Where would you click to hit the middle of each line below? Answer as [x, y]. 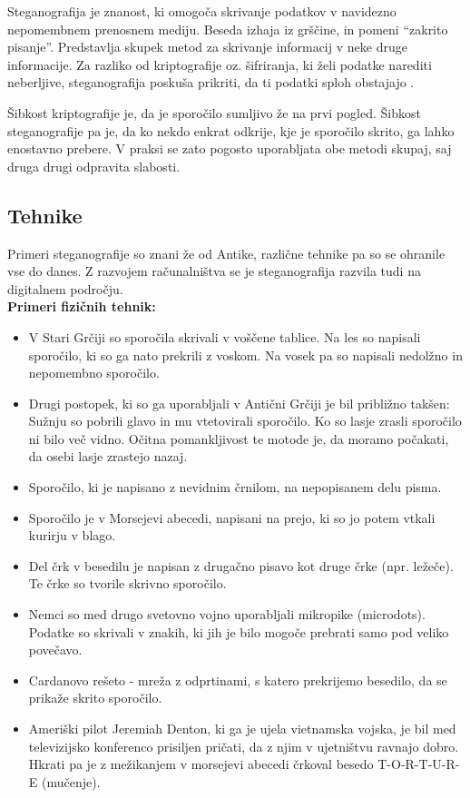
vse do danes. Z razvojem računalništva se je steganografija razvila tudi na [214, 271]
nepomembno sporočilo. [94, 373]
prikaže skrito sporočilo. [95, 698]
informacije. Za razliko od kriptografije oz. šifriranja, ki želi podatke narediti [220, 64]
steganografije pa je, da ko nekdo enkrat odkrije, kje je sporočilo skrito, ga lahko [231, 130]
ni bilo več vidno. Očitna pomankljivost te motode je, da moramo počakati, [239, 438]
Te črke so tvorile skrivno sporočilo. [127, 583]
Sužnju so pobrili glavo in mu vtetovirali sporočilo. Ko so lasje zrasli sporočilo [245, 421]
